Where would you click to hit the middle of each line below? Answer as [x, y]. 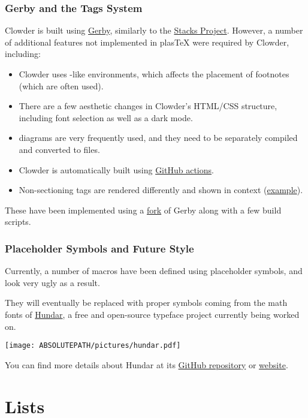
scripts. [18, 222]
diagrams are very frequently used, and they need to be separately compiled [158, 138]
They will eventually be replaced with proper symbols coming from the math [146, 303]
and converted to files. [59, 149]
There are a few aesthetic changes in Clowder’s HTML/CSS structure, [148, 106]
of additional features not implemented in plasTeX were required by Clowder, [147, 42]
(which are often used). [61, 85]
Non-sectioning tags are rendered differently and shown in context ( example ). [161, 190]
